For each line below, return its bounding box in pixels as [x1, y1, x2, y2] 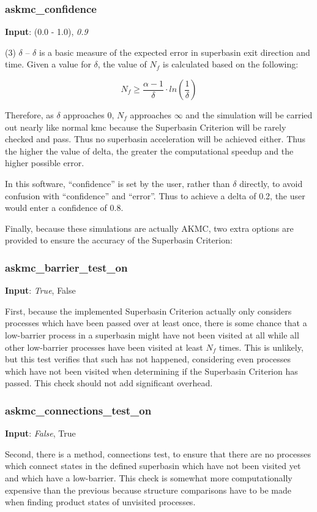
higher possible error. [5, 156, 84, 169]
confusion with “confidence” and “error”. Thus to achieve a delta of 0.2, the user [5, 189, 305, 202]
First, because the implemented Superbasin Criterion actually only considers [5, 304, 292, 317]
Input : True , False [5, 284, 76, 297]
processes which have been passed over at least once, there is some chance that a [5, 316, 307, 329]
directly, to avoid [239, 177, 303, 189]
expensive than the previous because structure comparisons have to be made [5, 483, 292, 496]
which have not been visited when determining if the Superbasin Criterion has [5, 364, 298, 377]
